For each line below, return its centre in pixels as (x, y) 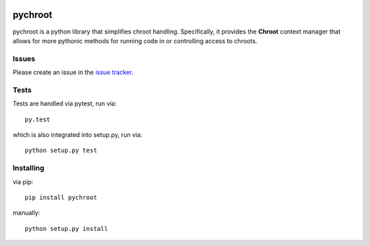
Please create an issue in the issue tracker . (73, 73)
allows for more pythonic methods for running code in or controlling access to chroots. (135, 40)
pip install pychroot (61, 197)
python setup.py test (61, 150)
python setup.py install (66, 229)
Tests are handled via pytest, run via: (65, 103)
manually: (26, 213)
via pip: (23, 182)
